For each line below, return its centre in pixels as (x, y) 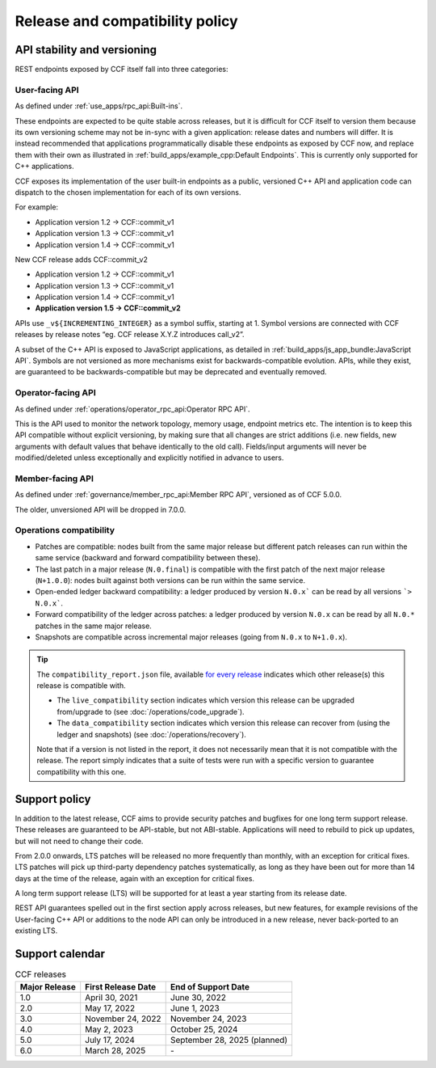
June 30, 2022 (198, 997)
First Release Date (121, 986)
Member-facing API (55, 479)
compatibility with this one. (82, 771)
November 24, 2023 (208, 1019)
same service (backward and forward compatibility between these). (148, 558)
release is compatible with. (81, 686)
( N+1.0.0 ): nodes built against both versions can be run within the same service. (170, 580)
